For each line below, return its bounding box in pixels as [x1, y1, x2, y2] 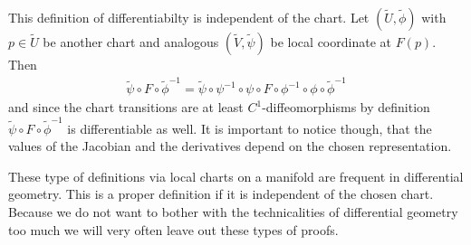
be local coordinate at [270, 33, 391, 51]
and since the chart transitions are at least [8, 98, 244, 117]
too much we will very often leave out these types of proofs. [8, 220, 339, 239]
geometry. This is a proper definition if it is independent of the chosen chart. [8, 184, 434, 203]
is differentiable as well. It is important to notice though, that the [67, 118, 432, 137]
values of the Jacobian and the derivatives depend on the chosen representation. [8, 137, 452, 155]
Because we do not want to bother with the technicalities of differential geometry [8, 203, 458, 221]
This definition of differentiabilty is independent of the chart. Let [8, 8, 370, 26]
